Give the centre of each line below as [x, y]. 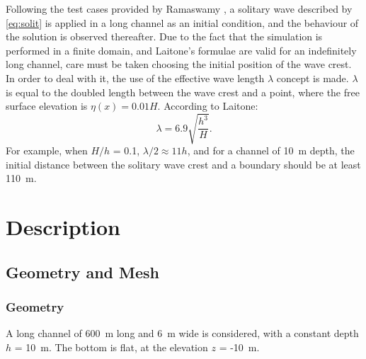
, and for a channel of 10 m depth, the [271, 150]
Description [63, 227]
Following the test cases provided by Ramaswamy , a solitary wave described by [179, 8]
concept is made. [313, 78]
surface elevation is [47, 106]
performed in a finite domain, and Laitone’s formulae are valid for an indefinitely [181, 50]
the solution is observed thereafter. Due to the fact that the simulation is [164, 36]
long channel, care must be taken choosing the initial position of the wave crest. [179, 64]
